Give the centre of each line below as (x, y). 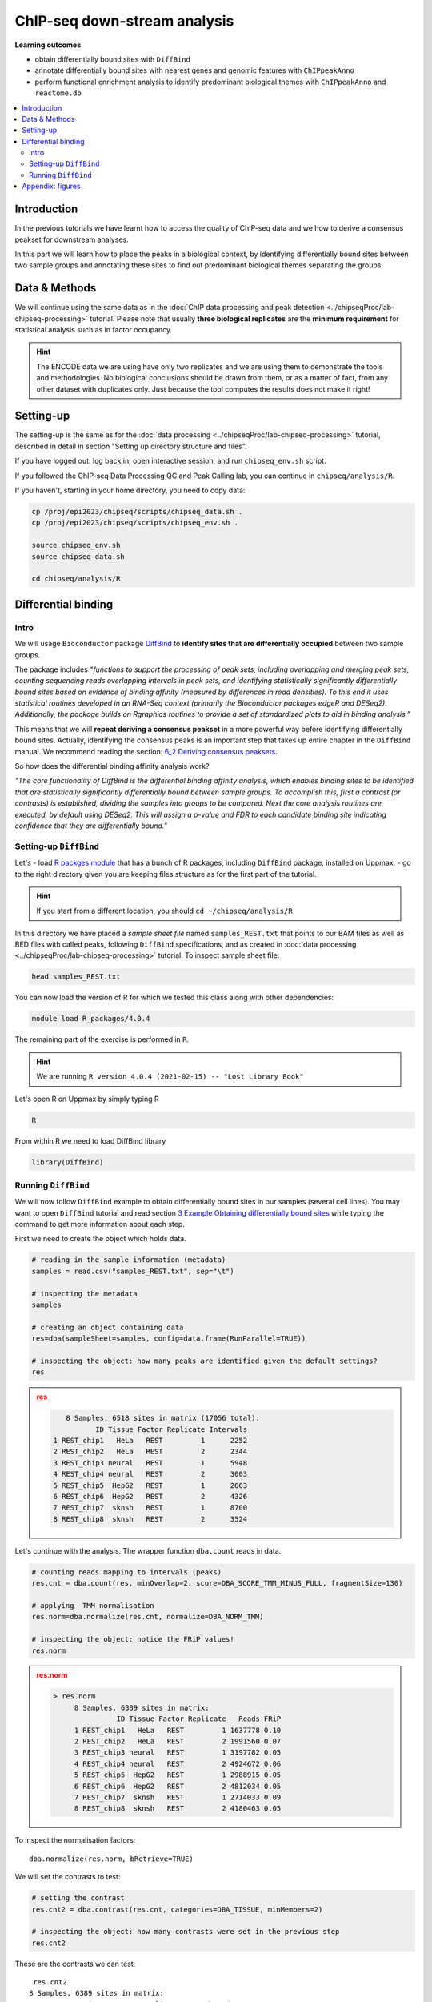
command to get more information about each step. (100, 1224)
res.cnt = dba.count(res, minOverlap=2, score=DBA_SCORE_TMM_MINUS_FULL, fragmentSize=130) (217, 1583)
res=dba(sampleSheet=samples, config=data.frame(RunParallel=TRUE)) (169, 1339)
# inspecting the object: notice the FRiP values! (133, 1639)
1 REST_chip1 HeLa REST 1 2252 (150, 1441)
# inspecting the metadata (84, 1294)
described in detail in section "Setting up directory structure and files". (131, 446)
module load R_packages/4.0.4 (91, 1019)
